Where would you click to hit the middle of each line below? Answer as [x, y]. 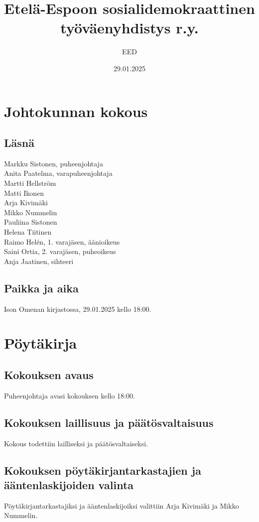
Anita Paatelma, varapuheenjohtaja [58, 173]
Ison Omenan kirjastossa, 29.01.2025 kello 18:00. [78, 309]
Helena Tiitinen [28, 232]
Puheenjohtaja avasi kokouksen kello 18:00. [69, 395]
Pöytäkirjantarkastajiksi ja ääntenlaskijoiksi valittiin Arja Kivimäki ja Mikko [122, 505]
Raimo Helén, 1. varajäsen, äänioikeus [62, 241]
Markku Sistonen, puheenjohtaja [54, 163]
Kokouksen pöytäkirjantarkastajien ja [103, 470]
